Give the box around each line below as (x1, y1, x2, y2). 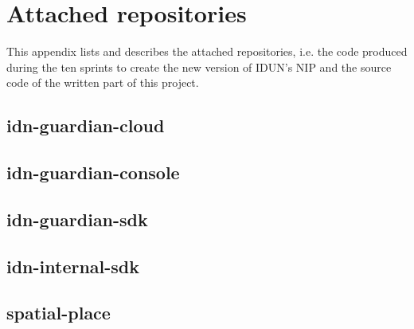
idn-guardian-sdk (6, 206, 148, 231)
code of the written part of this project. (6, 74, 199, 91)
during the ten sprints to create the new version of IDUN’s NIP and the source (6, 58, 392, 75)
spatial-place (6, 300, 111, 325)
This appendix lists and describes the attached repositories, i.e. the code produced (6, 43, 408, 60)
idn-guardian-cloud (6, 113, 165, 138)
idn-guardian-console (6, 160, 180, 185)
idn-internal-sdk (6, 253, 140, 278)
